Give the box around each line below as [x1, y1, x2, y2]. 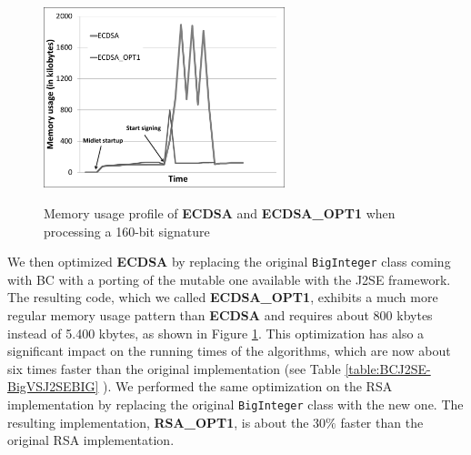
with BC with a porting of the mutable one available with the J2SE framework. [7, 269, 451, 288]
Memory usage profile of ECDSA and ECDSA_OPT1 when [44, 204, 396, 223]
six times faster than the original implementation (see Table [7, 359, 341, 378]
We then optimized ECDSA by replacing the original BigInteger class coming [7, 252, 451, 271]
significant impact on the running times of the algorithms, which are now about [7, 341, 451, 360]
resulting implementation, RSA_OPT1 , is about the [7, 412, 309, 431]
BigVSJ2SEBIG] [7, 377, 99, 396]
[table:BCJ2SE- [345, 359, 431, 378]
